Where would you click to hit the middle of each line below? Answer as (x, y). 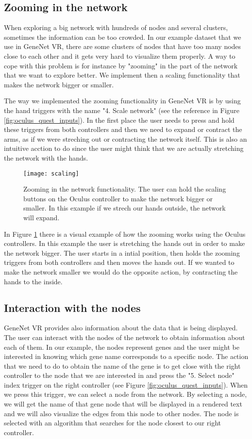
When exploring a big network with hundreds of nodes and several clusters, (116, 27)
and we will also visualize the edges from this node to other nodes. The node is (121, 413)
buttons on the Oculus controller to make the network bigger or (118, 198)
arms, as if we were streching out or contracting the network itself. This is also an (126, 138)
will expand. (42, 217)
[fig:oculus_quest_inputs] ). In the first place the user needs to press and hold (119, 120)
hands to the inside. (33, 281)
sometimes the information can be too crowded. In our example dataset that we (123, 37)
